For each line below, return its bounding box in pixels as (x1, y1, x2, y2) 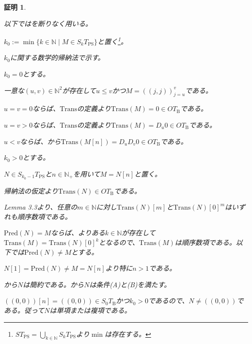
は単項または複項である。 (49, 305, 131, 315)
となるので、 (98, 237, 139, 247)
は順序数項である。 (174, 237, 236, 247)
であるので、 (148, 295, 189, 306)
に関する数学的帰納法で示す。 (10, 52, 105, 63)
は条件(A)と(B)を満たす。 (89, 279, 171, 289)
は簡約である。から (23, 279, 84, 289)
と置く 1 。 (97, 35, 128, 46)
